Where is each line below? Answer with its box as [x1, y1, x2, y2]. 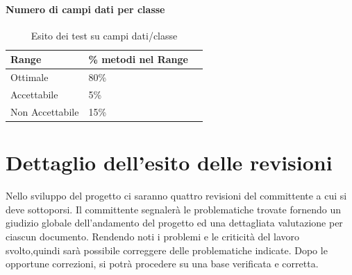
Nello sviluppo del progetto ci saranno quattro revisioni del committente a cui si [6, 188, 347, 203]
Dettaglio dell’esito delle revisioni [6, 148, 333, 177]
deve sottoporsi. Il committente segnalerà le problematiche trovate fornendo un [6, 202, 342, 216]
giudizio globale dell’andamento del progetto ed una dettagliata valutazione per [6, 215, 343, 230]
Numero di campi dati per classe [6, 1, 165, 16]
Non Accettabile [10, 104, 79, 118]
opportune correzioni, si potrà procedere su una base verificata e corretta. [6, 256, 319, 271]
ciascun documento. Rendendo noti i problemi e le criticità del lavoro [6, 229, 300, 243]
